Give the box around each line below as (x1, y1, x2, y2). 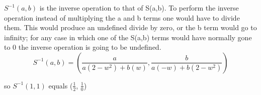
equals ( (48, 80, 73, 90)
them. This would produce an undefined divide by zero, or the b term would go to (4, 22, 257, 33)
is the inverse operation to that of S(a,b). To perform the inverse (39, 3, 239, 13)
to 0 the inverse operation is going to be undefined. (4, 42, 161, 52)
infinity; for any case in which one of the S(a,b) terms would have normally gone (4, 32, 252, 42)
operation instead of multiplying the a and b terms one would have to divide (4, 12, 240, 23)
